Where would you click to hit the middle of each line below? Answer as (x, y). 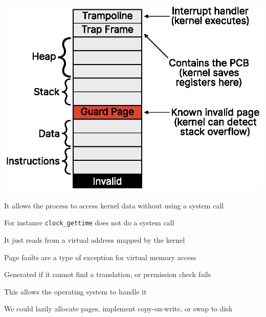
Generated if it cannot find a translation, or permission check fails (108, 274)
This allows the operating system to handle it (75, 291)
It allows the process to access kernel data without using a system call (114, 205)
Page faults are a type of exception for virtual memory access (100, 257)
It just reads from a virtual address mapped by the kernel (95, 240)
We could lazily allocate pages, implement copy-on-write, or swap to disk (118, 309)
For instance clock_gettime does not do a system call (89, 223)
